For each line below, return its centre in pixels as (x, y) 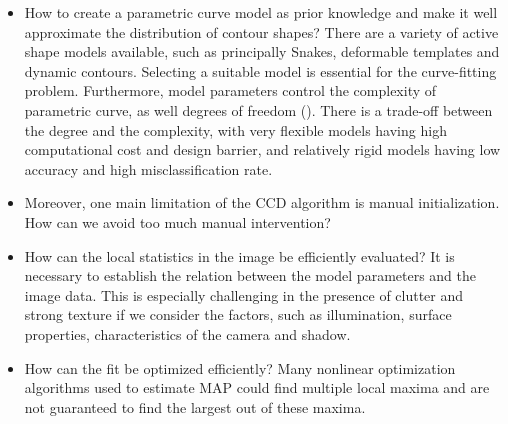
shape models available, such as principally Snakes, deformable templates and (262, 51)
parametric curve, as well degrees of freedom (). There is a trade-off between (258, 109)
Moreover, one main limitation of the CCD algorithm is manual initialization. (262, 202)
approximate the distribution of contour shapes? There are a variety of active (261, 31)
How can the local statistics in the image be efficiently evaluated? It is (239, 255)
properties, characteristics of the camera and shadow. (187, 333)
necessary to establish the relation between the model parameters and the (250, 275)
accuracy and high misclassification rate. (148, 168)
